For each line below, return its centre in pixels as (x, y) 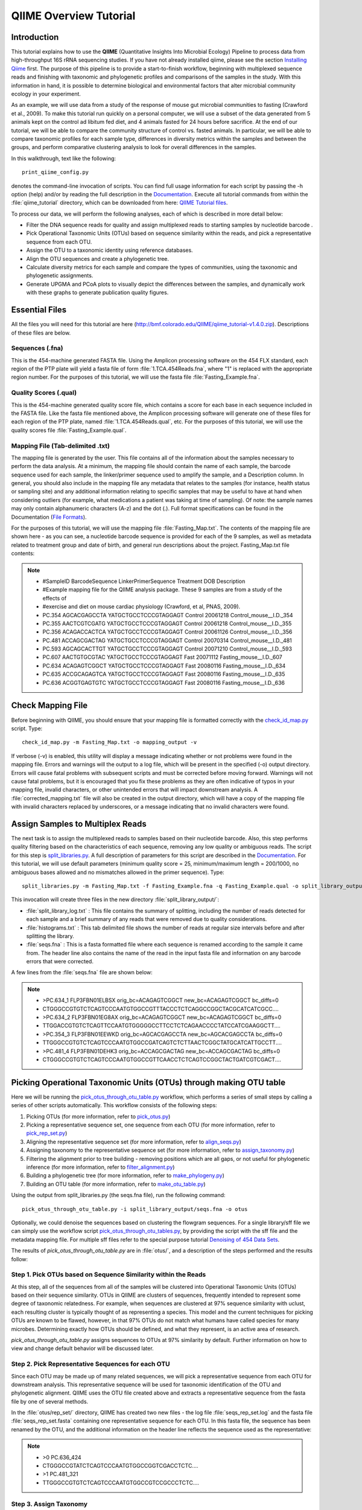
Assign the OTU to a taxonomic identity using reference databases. (110, 250)
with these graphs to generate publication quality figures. (97, 292)
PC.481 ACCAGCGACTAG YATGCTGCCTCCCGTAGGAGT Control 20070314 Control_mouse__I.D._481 (167, 640)
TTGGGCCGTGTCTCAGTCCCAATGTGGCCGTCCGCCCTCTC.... (121, 1482)
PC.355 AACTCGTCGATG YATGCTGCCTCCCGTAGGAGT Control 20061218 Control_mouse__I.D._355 (167, 623)
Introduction (35, 37)
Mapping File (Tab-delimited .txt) (61, 446)
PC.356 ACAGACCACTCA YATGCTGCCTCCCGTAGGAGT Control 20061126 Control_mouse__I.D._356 (167, 632)
